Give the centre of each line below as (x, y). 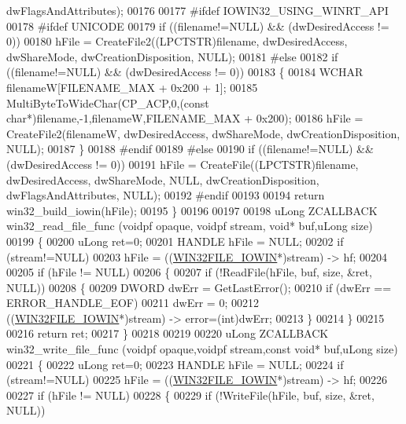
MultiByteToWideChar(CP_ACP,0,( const (108, 102)
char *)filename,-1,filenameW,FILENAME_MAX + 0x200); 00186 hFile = (185, 118)
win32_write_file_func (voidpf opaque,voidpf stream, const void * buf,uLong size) (202, 349)
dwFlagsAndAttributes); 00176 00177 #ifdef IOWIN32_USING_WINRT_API (197, 10)
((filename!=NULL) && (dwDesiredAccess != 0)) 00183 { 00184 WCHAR (185, 72)
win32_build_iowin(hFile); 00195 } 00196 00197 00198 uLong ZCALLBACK (192, 210)
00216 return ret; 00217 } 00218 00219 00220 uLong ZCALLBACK (168, 333)
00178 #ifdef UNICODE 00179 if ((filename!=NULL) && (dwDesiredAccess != (198, 26)
